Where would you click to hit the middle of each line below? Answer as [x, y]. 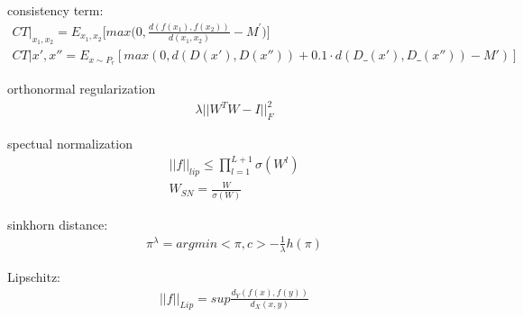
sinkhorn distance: [58, 224]
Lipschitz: [34, 276]
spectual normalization [70, 143]
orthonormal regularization [82, 89]
